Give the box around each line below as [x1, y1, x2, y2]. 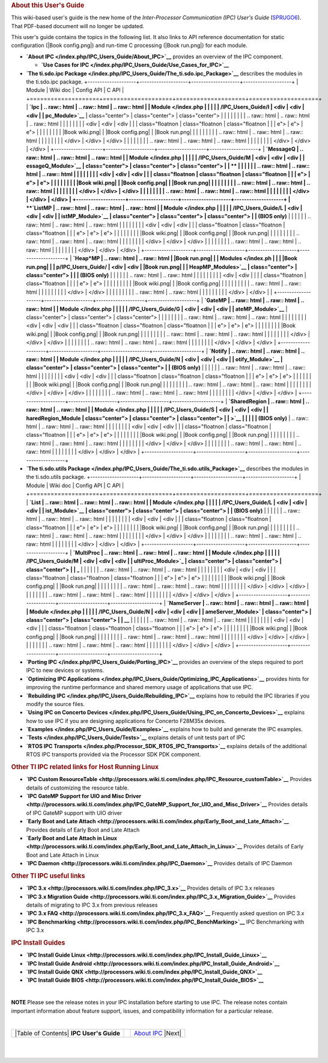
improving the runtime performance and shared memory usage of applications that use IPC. [26, 684, 254, 691]
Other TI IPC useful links [11, 871, 85, 880]
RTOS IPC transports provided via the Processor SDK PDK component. [26, 751, 201, 758]
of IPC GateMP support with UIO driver [26, 809, 123, 817]
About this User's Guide [11, 1, 85, 9]
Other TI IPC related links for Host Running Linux [11, 763, 159, 772]
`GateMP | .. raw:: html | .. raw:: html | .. [204, 297, 305, 304]
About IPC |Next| [133, 1029, 182, 1038]
